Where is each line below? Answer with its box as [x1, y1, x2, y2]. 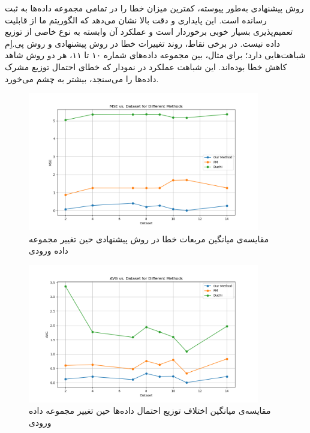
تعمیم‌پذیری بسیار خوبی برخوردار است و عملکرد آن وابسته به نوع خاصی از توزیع [5, 25, 293, 38]
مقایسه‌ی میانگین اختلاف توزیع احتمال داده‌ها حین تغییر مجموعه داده [29, 404, 271, 417]
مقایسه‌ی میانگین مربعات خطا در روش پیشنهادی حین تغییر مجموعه [29, 232, 269, 245]
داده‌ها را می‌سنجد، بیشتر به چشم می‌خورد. [5, 72, 159, 85]
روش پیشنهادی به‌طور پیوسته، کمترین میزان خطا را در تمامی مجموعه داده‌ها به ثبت [5, 2, 304, 14]
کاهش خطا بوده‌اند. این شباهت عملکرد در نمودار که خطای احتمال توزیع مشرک [5, 60, 287, 73]
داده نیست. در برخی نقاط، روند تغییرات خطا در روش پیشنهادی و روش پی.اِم [5, 37, 281, 49]
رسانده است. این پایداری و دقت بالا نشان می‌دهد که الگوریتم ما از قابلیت [5, 13, 267, 26]
